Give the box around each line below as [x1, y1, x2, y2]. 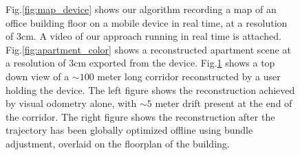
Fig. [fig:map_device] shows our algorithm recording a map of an [6, 2, 277, 16]
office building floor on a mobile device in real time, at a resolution [6, 15, 288, 29]
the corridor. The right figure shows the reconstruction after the [6, 109, 275, 123]
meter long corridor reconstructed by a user [97, 69, 281, 83]
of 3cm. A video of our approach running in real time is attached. [6, 29, 281, 43]
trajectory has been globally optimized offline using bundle [6, 123, 253, 137]
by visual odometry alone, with [6, 96, 137, 110]
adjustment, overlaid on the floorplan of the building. [6, 136, 230, 150]
